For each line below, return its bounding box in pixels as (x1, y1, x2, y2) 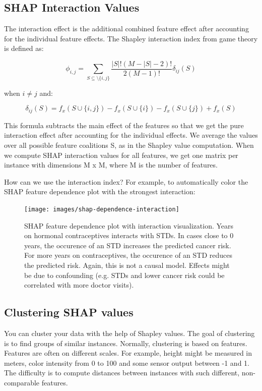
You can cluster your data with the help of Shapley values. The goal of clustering (4, 328, 255, 338)
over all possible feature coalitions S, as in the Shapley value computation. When (4, 140, 254, 150)
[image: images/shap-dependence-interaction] (24, 205, 179, 213)
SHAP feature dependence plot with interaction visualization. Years (24, 220, 234, 231)
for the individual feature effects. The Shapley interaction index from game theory (4, 33, 258, 43)
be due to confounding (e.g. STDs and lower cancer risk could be (24, 269, 225, 280)
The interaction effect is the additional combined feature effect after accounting (4, 23, 249, 34)
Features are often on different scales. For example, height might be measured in (4, 348, 252, 358)
